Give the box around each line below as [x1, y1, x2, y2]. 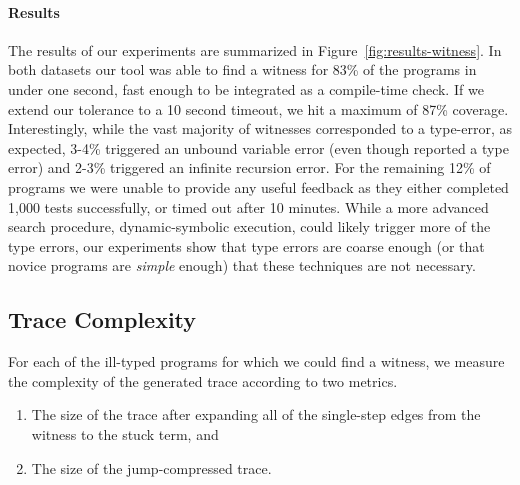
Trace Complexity [8, 304, 197, 335]
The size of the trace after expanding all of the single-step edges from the [31, 404, 481, 425]
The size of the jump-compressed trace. [31, 457, 272, 478]
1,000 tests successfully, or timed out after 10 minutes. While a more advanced [8, 196, 489, 217]
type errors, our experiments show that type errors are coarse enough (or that [8, 235, 485, 256]
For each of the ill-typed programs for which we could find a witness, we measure [8, 351, 505, 372]
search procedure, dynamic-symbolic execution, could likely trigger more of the [8, 216, 491, 237]
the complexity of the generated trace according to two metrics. [8, 370, 398, 391]
